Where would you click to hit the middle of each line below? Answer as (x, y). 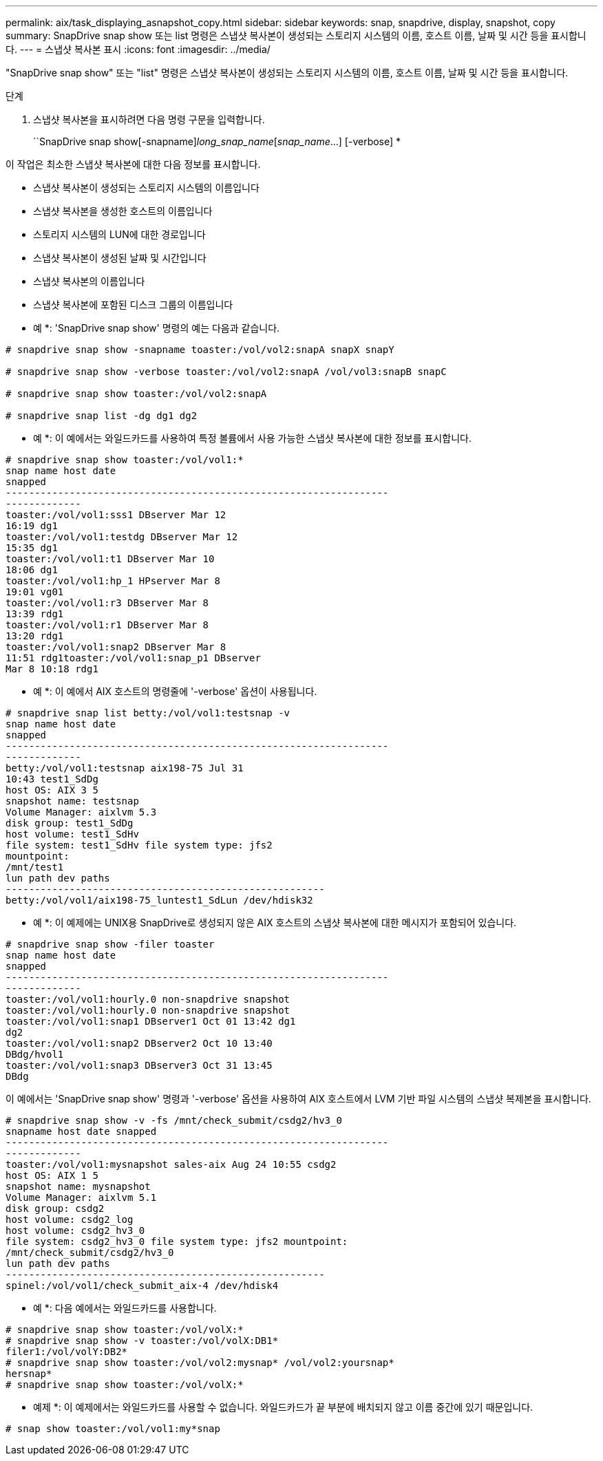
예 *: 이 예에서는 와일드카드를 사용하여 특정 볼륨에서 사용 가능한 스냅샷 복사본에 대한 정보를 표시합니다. (252, 438)
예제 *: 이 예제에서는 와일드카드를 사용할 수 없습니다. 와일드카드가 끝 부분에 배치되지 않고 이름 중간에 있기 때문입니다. (283, 1407)
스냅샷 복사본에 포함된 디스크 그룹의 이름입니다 (133, 305)
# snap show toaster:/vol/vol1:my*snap (113, 1429)
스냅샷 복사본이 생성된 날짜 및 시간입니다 (120, 258)
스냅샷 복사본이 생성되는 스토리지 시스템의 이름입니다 (146, 188)
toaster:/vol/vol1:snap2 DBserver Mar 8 (116, 647)
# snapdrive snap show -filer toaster (110, 944)
